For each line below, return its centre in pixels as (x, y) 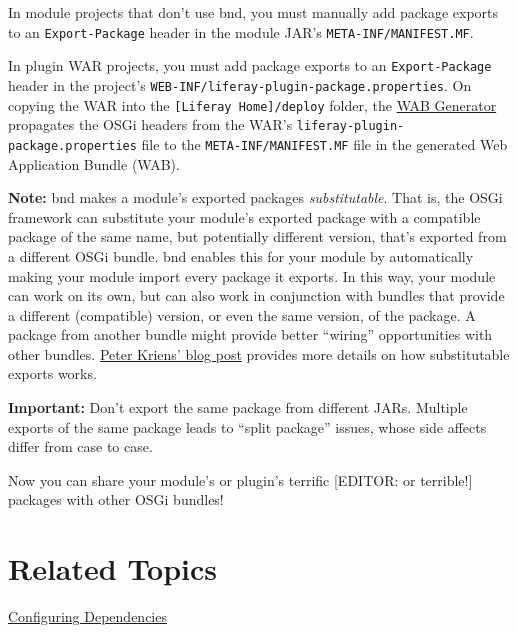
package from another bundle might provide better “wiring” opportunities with (250, 334)
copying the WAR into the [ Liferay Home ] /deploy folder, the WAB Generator (252, 104)
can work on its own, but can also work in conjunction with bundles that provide (256, 295)
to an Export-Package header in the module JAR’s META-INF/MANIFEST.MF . (241, 31)
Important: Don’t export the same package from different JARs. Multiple (238, 407)
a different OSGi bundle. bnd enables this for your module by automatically (241, 255)
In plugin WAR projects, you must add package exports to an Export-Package (250, 65)
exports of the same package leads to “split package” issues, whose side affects (247, 426)
